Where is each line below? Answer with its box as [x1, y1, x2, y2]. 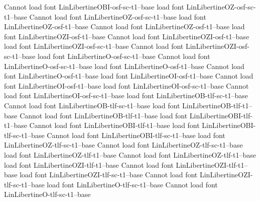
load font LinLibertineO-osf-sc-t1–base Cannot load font [38, 50, 210, 61]
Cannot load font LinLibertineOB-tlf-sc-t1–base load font [4, 100, 180, 110]
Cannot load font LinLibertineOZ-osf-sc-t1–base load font [29, 11, 206, 22]
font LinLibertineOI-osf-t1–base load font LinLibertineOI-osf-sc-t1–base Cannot [4, 80, 249, 91]
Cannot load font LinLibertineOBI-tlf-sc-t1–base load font [47, 129, 225, 140]
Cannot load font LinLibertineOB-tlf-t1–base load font [20, 110, 188, 120]
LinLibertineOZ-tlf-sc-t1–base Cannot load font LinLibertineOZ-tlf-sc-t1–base [4, 140, 243, 150]
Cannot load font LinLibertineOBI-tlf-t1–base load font [29, 120, 200, 130]
